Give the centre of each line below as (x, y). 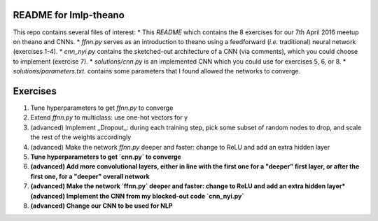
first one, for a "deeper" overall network (90, 176)
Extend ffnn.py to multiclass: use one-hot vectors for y (109, 117)
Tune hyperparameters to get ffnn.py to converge (102, 108)
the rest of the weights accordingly (81, 137)
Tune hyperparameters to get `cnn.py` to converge (106, 157)
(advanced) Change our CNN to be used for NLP (101, 206)
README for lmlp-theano (69, 15)
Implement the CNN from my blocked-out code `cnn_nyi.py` (155, 196)
